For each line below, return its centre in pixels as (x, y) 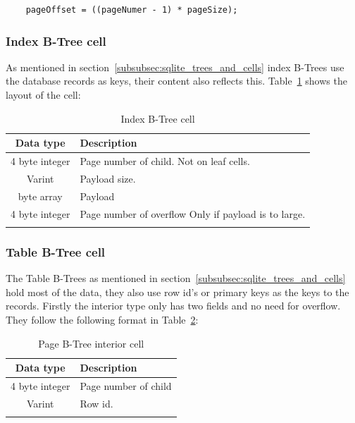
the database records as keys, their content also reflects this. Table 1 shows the (176, 81)
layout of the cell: (43, 94)
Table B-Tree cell (56, 251)
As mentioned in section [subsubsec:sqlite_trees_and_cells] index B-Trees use (175, 67)
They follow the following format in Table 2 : (102, 319)
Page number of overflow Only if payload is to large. (193, 213)
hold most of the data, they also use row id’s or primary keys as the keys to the (177, 292)
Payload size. (108, 178)
